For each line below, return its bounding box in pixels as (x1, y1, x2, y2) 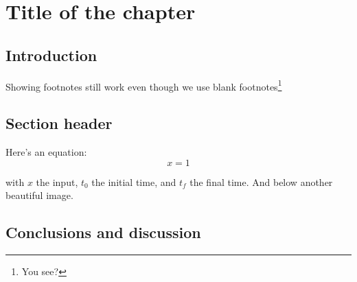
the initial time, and (91, 174, 176, 189)
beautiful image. (5, 188, 73, 202)
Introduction (5, 44, 97, 65)
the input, (36, 174, 78, 189)
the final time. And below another (189, 174, 333, 189)
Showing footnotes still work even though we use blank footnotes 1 (5, 77, 282, 93)
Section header (5, 113, 113, 134)
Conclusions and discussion (5, 222, 201, 243)
